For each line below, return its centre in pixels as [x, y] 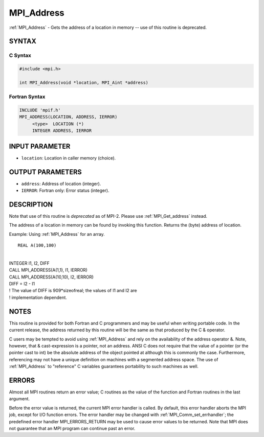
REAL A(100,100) [37, 245]
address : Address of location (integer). [61, 184]
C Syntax [20, 55]
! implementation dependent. [38, 297]
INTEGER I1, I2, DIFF [29, 263]
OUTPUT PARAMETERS [45, 172]
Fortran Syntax [27, 97]
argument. [20, 399]
